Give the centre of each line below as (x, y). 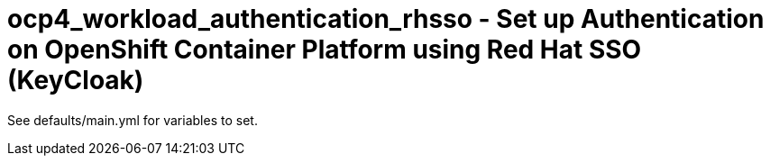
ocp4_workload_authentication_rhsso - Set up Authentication (386, 19)
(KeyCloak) (76, 80)
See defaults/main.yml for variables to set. (133, 120)
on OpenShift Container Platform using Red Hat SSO (325, 50)
